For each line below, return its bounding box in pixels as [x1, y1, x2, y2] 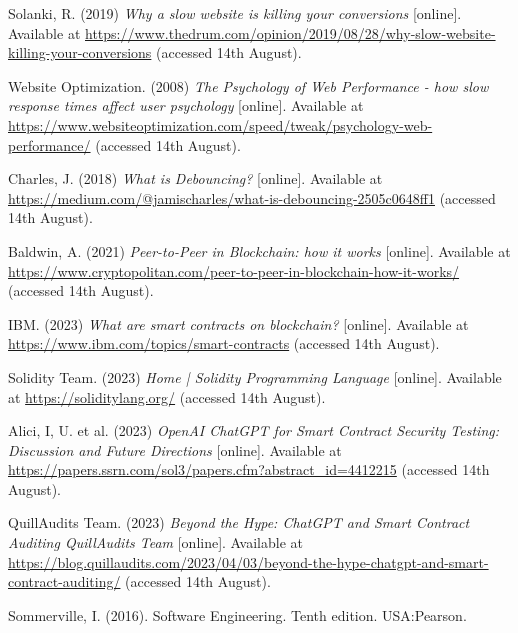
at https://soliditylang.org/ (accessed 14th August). [8, 386, 326, 407]
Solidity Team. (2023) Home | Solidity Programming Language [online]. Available [8, 366, 502, 387]
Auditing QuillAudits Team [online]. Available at [8, 532, 303, 553]
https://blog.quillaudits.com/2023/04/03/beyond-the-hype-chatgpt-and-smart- [8, 551, 489, 572]
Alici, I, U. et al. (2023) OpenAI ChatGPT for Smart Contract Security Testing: [8, 420, 500, 441]
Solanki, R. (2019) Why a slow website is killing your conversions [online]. [8, 3, 462, 23]
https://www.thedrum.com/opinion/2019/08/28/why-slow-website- [85, 22, 496, 43]
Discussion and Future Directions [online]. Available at [8, 439, 342, 460]
